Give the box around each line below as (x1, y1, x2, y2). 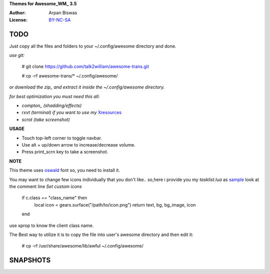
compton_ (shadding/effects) (21, 102, 82, 108)
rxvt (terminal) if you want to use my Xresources (21, 109, 122, 115)
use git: (9, 52, 25, 58)
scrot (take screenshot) (21, 116, 70, 122)
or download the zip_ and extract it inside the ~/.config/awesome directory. (9, 84, 165, 90)
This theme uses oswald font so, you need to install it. (9, 167, 120, 173)
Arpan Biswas (48, 10, 77, 16)
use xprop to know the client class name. (9, 222, 94, 228)
